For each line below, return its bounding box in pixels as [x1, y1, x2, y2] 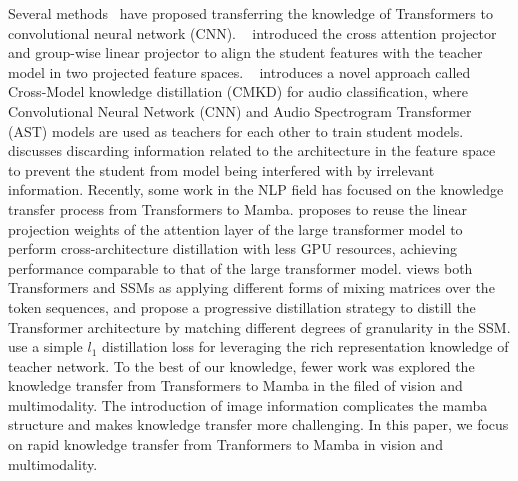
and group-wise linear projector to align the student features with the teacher [8, 42, 483, 63]
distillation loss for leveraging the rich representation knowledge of [102, 336, 509, 357]
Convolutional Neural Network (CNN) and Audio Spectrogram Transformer [8, 100, 472, 121]
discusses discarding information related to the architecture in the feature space [8, 140, 496, 161]
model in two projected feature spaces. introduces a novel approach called [8, 61, 471, 82]
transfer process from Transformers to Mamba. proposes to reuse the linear [8, 198, 468, 219]
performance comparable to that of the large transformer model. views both [8, 257, 473, 278]
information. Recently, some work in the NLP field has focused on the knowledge [8, 179, 504, 200]
